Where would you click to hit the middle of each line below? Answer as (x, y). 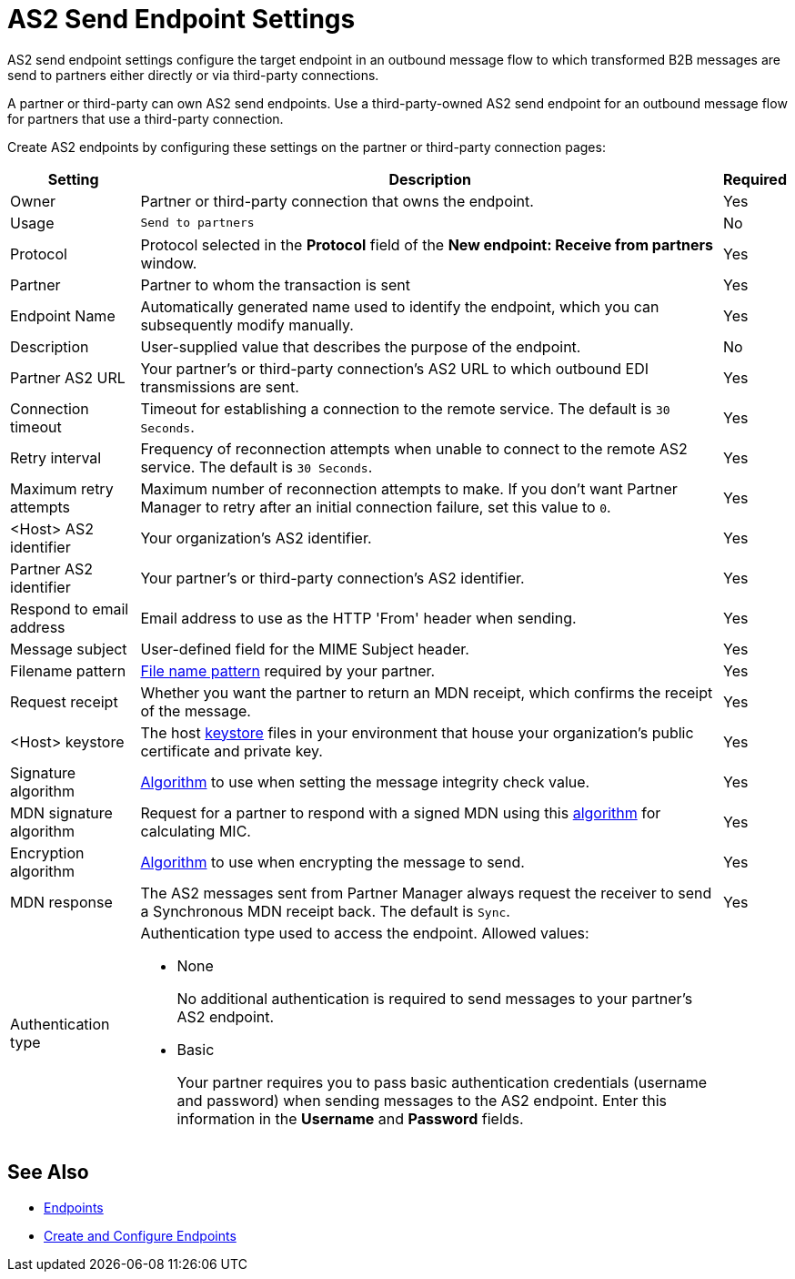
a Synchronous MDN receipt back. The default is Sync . (325, 911)
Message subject (69, 649)
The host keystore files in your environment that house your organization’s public (417, 732)
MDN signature (61, 812)
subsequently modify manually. (247, 325)
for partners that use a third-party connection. (146, 118)
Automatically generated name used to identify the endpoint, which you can (400, 306)
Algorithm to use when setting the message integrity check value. (365, 782)
